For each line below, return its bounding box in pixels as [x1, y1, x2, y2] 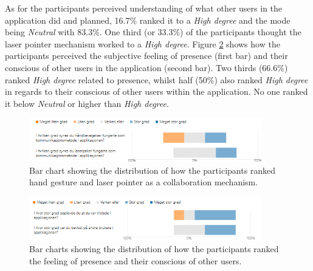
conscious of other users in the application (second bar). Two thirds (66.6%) [5, 61, 288, 74]
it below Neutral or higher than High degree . [5, 97, 169, 109]
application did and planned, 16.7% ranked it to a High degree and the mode [5, 13, 291, 26]
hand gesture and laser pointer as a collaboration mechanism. [29, 176, 258, 188]
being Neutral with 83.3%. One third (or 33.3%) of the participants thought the [5, 26, 301, 38]
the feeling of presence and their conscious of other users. [29, 254, 242, 267]
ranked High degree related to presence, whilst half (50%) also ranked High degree [5, 73, 308, 86]
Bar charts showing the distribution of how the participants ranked [29, 242, 279, 255]
